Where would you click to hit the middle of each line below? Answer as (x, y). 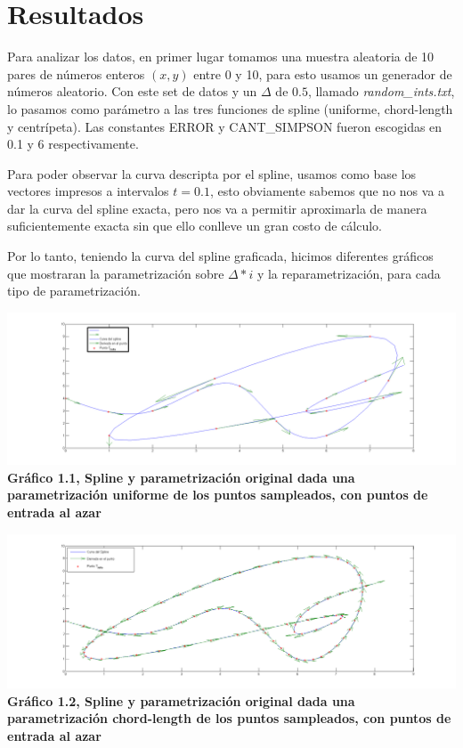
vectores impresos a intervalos (88, 191)
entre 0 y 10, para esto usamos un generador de (323, 73)
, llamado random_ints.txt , (381, 91)
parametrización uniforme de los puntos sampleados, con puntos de (218, 495)
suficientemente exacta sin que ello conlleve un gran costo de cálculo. (195, 226)
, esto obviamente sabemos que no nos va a (327, 191)
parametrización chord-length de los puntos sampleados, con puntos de (229, 718)
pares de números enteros (76, 73)
